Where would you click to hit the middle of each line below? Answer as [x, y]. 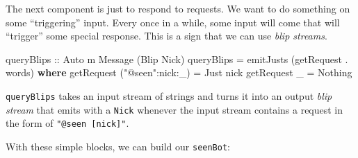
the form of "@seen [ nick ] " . [67, 123]
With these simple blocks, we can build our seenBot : [118, 146]
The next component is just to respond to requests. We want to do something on [178, 8]
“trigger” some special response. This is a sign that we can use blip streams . [166, 36]
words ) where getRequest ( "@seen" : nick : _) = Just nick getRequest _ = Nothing [179, 72]
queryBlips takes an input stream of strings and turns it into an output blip [169, 95]
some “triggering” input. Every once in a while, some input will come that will [173, 22]
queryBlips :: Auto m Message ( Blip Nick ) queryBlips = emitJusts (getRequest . [177, 59]
